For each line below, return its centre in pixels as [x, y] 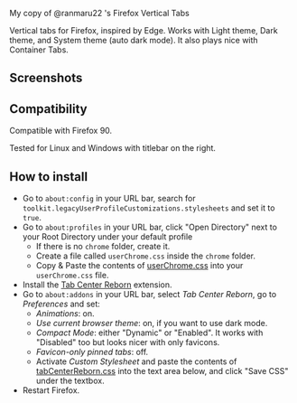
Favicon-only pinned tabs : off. [92, 352]
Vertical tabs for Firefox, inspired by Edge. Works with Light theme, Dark [144, 30]
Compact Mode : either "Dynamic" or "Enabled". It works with [149, 333]
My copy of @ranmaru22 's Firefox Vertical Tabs [99, 13]
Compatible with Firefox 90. [61, 131]
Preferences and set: [61, 304]
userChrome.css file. [72, 276]
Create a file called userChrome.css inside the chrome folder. [145, 256]
